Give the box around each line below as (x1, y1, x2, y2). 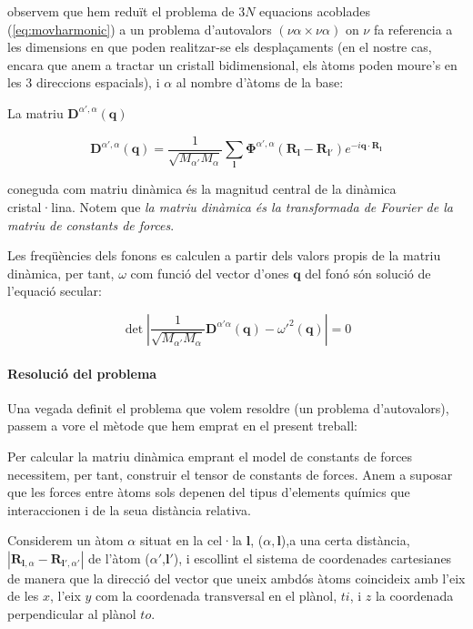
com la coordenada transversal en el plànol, (96, 586, 337, 605)
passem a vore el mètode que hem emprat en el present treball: (7, 416, 357, 435)
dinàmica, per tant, (7, 263, 115, 282)
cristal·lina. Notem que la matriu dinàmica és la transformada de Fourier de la (7, 197, 453, 216)
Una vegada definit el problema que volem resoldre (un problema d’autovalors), (7, 398, 449, 417)
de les (7, 586, 39, 605)
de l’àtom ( (88, 548, 150, 567)
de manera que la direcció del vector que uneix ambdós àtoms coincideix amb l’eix (7, 568, 466, 587)
